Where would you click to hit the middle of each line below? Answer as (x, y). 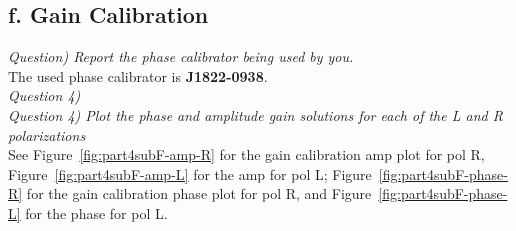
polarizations (47, 134)
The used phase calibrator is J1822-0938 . (138, 75)
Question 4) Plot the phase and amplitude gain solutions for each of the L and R (255, 114)
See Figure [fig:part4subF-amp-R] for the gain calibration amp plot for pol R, (246, 154)
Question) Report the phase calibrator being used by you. (181, 56)
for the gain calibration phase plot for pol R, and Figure (199, 193)
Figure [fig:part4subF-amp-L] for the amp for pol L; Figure (190, 173)
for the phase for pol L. (96, 212)
